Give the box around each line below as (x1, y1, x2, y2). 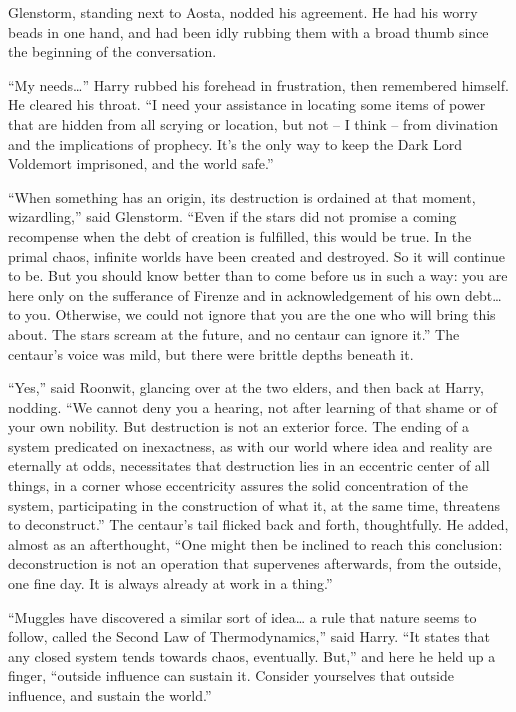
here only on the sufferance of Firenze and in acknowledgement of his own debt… (8, 284, 502, 305)
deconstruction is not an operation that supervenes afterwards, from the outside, (8, 553, 502, 574)
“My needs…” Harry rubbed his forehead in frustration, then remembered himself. (8, 74, 509, 95)
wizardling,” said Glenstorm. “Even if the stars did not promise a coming (8, 206, 457, 227)
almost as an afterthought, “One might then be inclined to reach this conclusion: (8, 533, 503, 554)
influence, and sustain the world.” (8, 685, 212, 705)
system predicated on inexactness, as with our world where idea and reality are (8, 435, 492, 456)
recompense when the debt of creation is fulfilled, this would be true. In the (8, 225, 472, 246)
